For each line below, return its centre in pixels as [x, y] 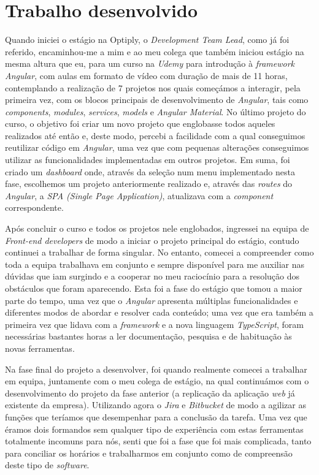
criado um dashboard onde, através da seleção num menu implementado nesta [150, 171]
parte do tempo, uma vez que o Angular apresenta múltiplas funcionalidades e [152, 300]
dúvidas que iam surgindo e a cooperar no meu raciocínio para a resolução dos [152, 276]
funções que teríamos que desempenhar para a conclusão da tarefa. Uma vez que [156, 416]
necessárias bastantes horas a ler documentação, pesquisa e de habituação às [148, 336]
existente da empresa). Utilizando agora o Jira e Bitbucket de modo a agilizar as [156, 405]
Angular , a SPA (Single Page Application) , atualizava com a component [139, 195]
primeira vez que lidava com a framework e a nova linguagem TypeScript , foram [154, 324]
